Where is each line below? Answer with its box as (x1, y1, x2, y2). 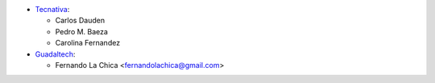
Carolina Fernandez (55, 38, 121, 48)
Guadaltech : (35, 49, 76, 59)
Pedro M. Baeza (55, 26, 109, 36)
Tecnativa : (35, 5, 70, 14)
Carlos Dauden (55, 16, 105, 26)
